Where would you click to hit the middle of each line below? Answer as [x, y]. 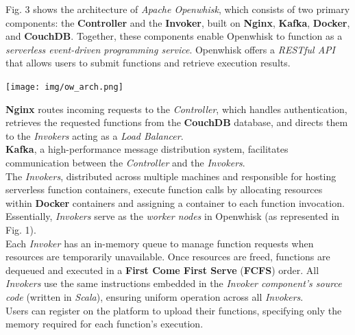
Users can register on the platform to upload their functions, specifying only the [174, 310]
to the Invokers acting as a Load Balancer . [95, 135]
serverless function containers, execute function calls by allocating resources [164, 189]
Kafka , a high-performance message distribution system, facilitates [147, 149]
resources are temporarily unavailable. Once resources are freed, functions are [168, 257]
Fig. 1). [21, 229]
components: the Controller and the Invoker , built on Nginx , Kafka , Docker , [178, 22]
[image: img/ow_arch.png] [64, 87]
